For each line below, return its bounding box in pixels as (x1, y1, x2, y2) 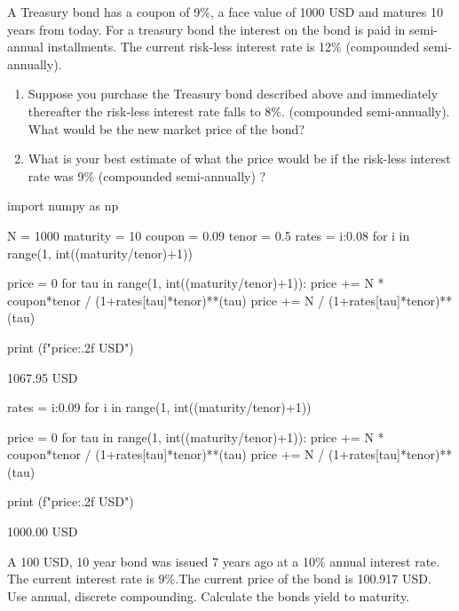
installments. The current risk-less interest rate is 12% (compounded (47, 37, 420, 56)
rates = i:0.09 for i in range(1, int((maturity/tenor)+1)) (7, 398, 312, 417)
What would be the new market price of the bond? (28, 119, 305, 138)
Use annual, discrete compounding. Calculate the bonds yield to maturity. (7, 586, 410, 605)
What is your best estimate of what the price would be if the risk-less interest (28, 149, 451, 168)
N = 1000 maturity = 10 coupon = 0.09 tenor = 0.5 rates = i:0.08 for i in (7, 226, 410, 244)
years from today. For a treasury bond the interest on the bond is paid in (7, 20, 406, 38)
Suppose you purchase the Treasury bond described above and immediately (28, 84, 439, 103)
